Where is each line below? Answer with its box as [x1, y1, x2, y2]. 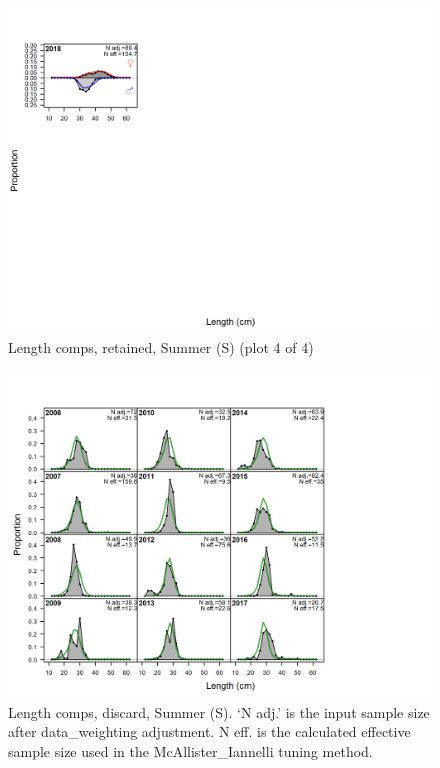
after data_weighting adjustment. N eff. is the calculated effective [8, 721, 411, 742]
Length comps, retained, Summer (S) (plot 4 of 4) [8, 337, 314, 358]
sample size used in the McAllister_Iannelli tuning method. [8, 740, 373, 761]
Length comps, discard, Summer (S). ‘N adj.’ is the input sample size [8, 701, 430, 722]
